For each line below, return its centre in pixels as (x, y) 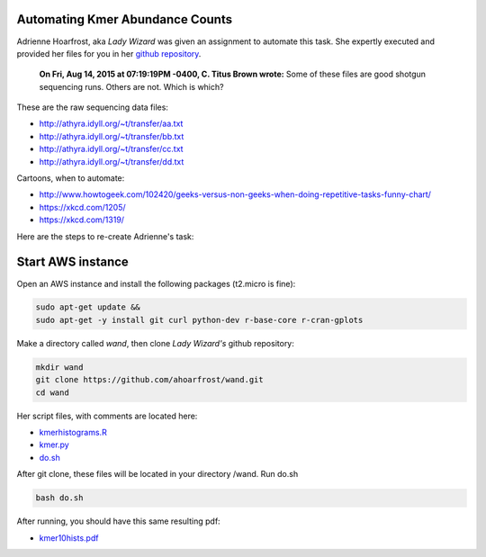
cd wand (52, 392)
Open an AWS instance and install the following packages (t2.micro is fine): (156, 283)
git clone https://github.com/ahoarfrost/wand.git (150, 380)
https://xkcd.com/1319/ (82, 220)
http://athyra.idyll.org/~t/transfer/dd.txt (112, 161)
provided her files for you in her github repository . (109, 53)
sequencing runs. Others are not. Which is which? (131, 86)
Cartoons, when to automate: (71, 178)
